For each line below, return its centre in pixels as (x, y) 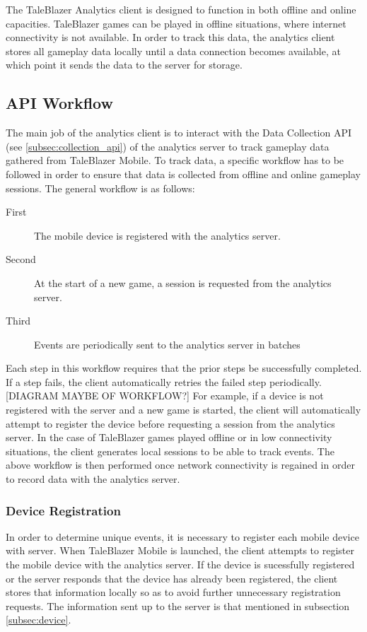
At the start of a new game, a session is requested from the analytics (183, 282)
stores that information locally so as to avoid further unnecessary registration (173, 592)
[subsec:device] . (39, 620)
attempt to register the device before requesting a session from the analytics (170, 423)
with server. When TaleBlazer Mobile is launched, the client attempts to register (180, 550)
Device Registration (63, 510)
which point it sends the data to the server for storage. (124, 65)
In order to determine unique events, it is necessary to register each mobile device (182, 536)
